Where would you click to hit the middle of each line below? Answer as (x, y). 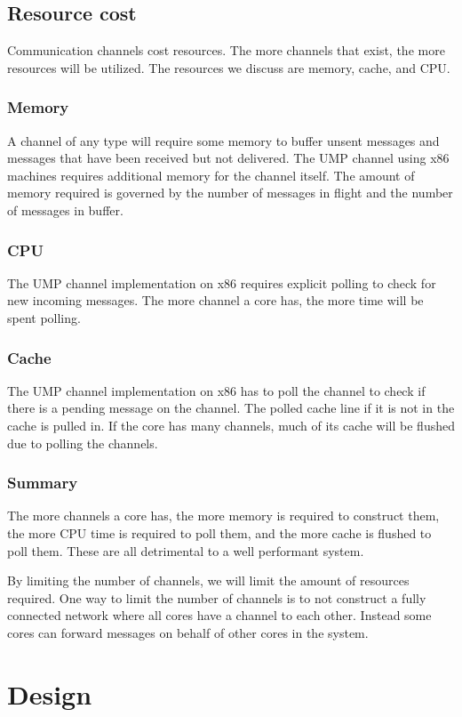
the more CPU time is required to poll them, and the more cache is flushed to (219, 532)
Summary (43, 483)
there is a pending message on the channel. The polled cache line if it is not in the (231, 408)
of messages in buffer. (65, 209)
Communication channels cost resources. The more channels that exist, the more (226, 50)
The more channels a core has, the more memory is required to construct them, (223, 516)
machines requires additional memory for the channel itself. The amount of (211, 175)
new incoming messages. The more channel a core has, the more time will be (215, 300)
